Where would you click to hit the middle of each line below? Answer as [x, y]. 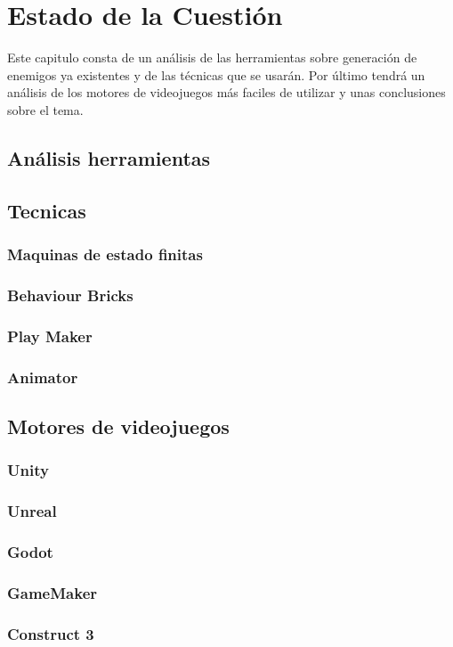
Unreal [32, 510]
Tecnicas [47, 210]
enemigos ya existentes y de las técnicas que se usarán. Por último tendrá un [216, 74]
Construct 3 [51, 633]
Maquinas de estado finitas [105, 254]
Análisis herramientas [109, 157]
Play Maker [50, 336]
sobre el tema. [45, 109]
